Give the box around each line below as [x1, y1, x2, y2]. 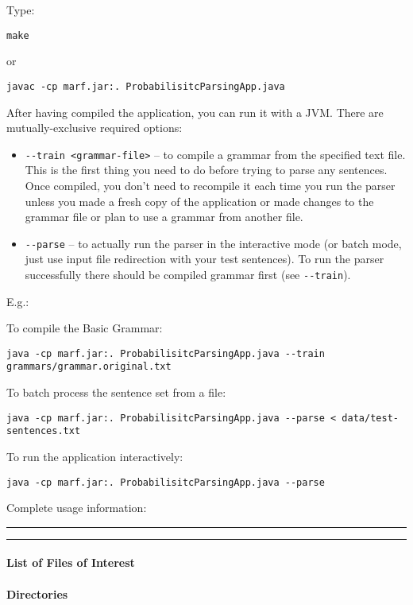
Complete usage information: [6, 499, 147, 516]
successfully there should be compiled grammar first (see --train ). [25, 266, 351, 282]
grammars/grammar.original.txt [6, 361, 172, 373]
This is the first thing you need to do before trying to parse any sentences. [25, 161, 388, 178]
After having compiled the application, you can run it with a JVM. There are [6, 103, 384, 120]
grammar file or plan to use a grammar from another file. [25, 208, 303, 225]
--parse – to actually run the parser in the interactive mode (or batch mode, [25, 235, 402, 251]
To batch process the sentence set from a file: [6, 384, 226, 401]
